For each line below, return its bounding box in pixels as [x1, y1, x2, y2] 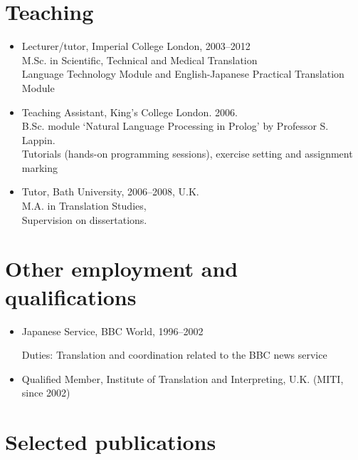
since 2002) [21, 385, 70, 400]
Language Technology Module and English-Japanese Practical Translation [21, 66, 344, 81]
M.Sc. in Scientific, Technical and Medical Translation [21, 52, 258, 67]
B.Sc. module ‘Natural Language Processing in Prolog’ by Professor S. [21, 118, 329, 133]
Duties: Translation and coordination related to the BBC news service [21, 347, 327, 362]
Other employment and [5, 254, 238, 283]
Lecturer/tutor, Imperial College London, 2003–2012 [21, 39, 251, 53]
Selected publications [5, 427, 216, 456]
